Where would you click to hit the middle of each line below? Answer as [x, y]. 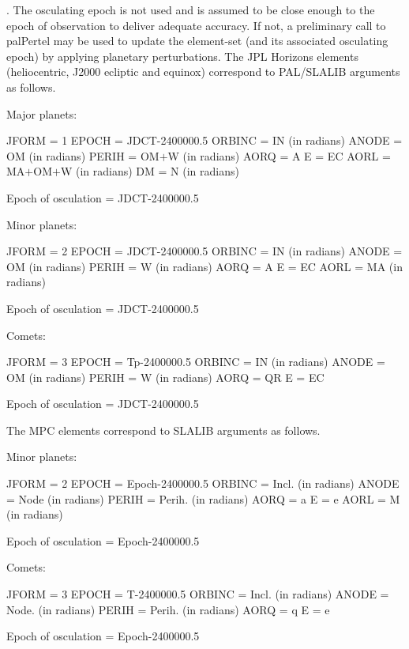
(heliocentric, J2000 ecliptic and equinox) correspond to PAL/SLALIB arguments [203, 72]
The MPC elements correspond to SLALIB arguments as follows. [163, 430]
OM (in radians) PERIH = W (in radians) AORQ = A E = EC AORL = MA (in [204, 266]
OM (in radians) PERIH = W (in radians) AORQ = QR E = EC [165, 377]
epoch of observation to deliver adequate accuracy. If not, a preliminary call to [196, 25]
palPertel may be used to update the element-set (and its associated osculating [197, 41]
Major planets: [42, 113]
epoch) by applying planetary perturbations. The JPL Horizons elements [182, 56]
